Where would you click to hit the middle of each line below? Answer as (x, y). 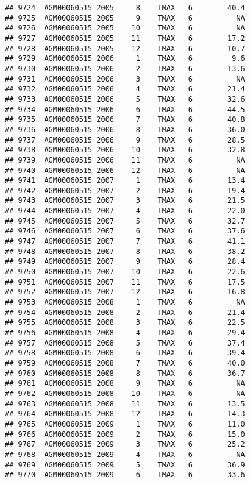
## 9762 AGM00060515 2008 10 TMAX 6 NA (125, 393)
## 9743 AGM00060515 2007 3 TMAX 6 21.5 (125, 201)
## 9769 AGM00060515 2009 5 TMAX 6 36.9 (125, 465)
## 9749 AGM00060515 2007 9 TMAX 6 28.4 (125, 262)
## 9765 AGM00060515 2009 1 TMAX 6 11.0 (125, 424)
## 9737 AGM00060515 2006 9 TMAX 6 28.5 (125, 140)
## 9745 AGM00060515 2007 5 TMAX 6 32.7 (125, 221)
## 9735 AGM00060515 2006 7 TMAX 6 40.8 (125, 120)
